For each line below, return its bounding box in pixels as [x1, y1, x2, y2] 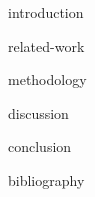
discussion [8, 102, 69, 123]
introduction [8, 2, 84, 22]
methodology [8, 69, 87, 90]
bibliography [8, 169, 85, 190]
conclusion [8, 136, 72, 157]
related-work [8, 35, 85, 56]
